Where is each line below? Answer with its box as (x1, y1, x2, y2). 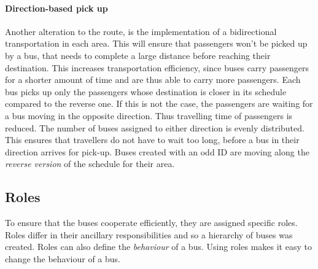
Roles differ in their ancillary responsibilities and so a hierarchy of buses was (5, 228, 293, 241)
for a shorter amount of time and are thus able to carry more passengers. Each (5, 73, 301, 86)
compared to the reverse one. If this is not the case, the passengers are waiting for (5, 97, 313, 110)
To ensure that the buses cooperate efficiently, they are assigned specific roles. (5, 216, 298, 229)
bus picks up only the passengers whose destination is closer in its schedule (5, 85, 287, 98)
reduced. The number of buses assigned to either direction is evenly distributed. (5, 121, 304, 134)
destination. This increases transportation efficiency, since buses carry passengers (5, 61, 309, 74)
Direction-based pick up (5, 1, 108, 14)
